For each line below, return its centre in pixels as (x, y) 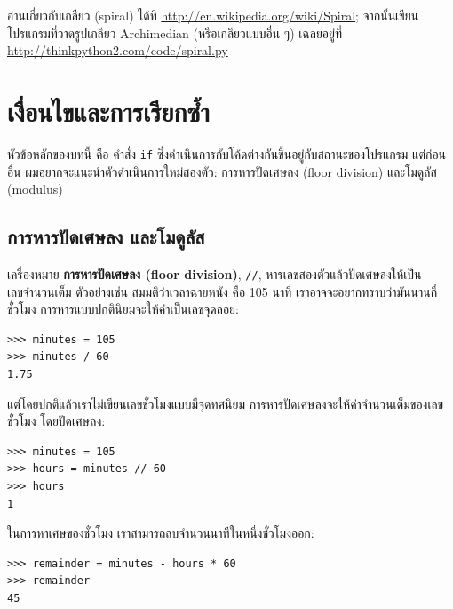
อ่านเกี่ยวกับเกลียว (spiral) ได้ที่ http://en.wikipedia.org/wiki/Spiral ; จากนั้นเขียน (213, 15)
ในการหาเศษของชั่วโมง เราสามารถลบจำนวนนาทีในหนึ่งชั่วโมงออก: (161, 533)
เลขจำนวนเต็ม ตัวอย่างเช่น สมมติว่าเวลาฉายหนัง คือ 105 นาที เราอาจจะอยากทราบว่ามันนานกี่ (223, 291)
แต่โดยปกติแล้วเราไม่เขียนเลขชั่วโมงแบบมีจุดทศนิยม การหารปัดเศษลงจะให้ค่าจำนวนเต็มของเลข (226, 403)
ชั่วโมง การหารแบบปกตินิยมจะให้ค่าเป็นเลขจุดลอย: (123, 309)
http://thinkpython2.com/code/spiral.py (118, 50)
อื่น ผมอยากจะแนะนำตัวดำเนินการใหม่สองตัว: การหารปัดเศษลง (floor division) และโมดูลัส (222, 171)
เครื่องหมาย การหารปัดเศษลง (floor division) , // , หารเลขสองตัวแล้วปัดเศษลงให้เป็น (215, 273)
